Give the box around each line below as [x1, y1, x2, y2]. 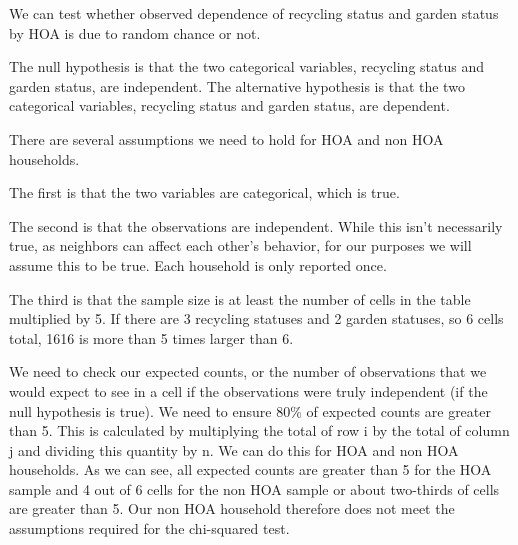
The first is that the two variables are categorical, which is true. [9, 182, 400, 203]
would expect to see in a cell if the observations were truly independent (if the [9, 380, 488, 401]
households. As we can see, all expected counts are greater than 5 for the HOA [9, 459, 492, 480]
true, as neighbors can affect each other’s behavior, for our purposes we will [9, 235, 472, 256]
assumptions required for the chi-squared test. [9, 518, 290, 539]
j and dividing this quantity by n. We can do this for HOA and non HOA [9, 439, 459, 460]
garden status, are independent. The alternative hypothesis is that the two [9, 75, 465, 96]
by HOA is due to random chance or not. [9, 22, 261, 43]
